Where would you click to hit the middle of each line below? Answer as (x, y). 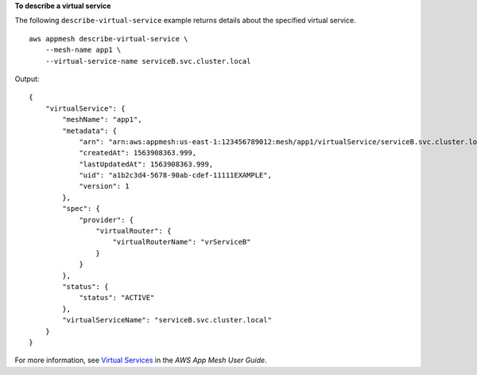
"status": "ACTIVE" (117, 298)
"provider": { (107, 220)
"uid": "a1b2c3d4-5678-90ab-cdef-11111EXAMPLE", (175, 176)
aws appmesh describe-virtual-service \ (109, 39)
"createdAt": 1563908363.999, (138, 153)
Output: (27, 79)
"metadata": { (90, 131)
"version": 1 (105, 186)
